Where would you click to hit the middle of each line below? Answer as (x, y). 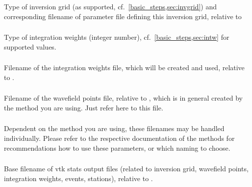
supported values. (30, 46)
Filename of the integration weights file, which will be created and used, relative (124, 67)
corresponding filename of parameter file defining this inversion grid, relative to (123, 16)
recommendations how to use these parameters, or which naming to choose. (117, 147)
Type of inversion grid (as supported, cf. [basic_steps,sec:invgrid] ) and (110, 6)
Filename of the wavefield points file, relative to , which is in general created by (123, 98)
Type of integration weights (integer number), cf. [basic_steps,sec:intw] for (117, 37)
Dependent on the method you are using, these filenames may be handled (114, 128)
